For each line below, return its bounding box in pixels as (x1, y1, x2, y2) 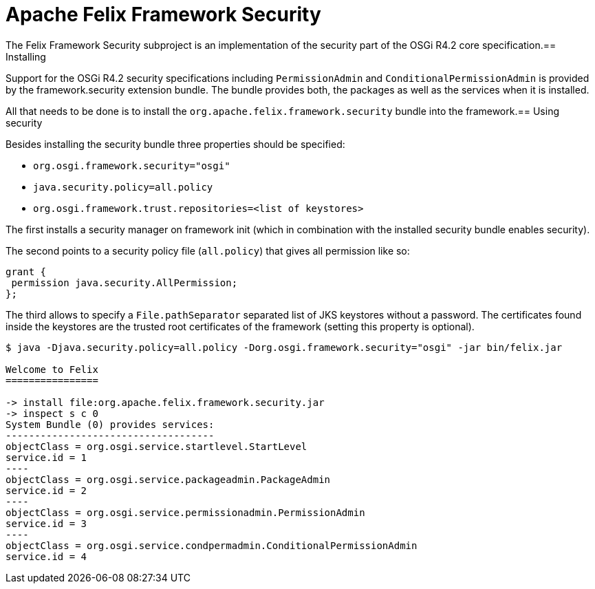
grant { (6, 266, 47, 277)
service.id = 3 (6, 517, 87, 529)
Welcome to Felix (6, 363, 98, 375)
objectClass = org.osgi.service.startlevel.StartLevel (6, 440, 307, 452)
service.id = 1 (6, 451, 87, 463)
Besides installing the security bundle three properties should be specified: (6, 138, 345, 150)
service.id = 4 (6, 550, 87, 562)
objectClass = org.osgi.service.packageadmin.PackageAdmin (6, 473, 331, 485)
